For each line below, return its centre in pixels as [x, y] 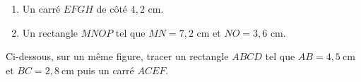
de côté [112, 8]
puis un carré [106, 70]
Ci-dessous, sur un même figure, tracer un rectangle [117, 56]
